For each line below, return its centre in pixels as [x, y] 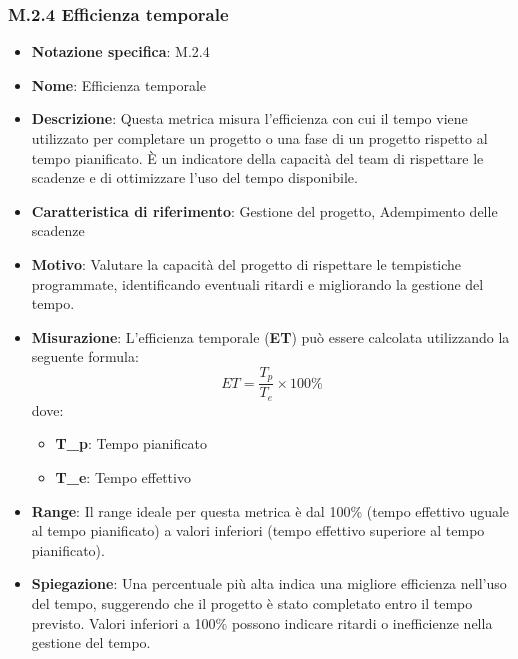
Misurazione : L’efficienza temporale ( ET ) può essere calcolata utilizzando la [270, 336]
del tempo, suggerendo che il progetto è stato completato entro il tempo [252, 603]
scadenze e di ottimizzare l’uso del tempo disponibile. [194, 177]
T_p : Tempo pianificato [131, 443]
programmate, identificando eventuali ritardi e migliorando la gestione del [257, 283]
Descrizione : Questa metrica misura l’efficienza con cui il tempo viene [249, 118]
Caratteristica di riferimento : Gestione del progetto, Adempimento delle [264, 210]
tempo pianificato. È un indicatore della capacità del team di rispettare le [257, 157]
